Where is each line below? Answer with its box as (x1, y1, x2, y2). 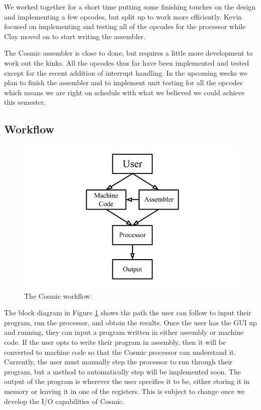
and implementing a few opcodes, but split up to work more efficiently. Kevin (4, 11, 242, 22)
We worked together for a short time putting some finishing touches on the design (4, 2, 256, 12)
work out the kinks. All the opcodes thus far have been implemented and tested (4, 57, 249, 68)
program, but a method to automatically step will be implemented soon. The (4, 366, 241, 376)
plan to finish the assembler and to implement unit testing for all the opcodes (4, 77, 243, 88)
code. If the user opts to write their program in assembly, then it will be (4, 336, 226, 347)
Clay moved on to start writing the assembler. (4, 31, 146, 41)
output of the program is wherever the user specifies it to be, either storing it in (4, 376, 250, 386)
